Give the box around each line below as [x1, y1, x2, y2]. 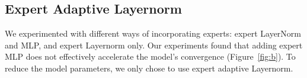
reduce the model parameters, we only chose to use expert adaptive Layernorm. [5, 61, 293, 74]
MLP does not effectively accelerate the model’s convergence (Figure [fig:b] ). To [5, 50, 296, 63]
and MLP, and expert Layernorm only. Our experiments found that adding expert [5, 38, 303, 51]
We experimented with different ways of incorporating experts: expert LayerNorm [5, 27, 301, 40]
